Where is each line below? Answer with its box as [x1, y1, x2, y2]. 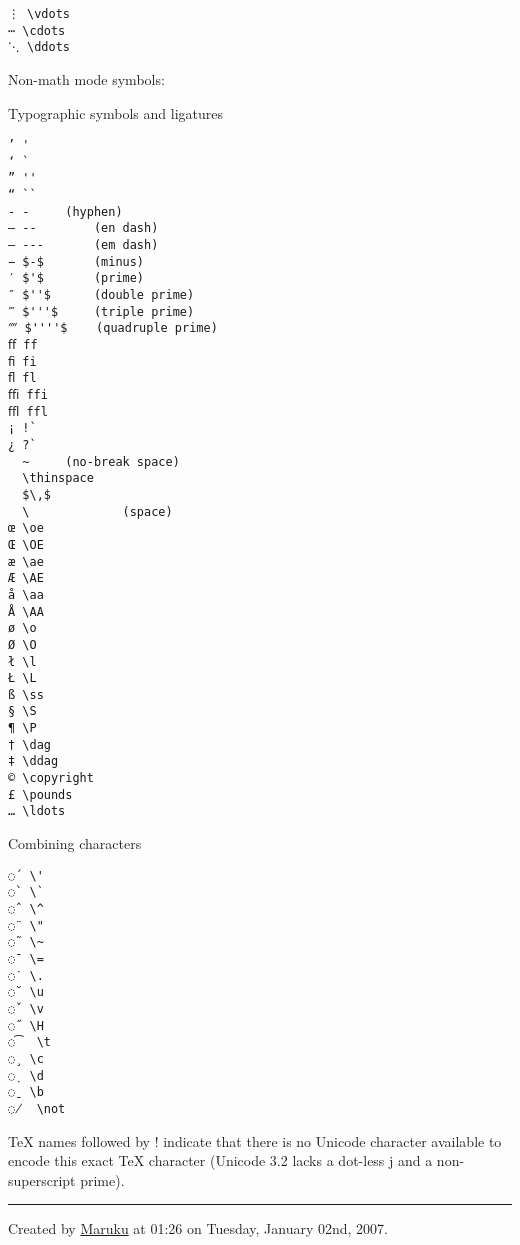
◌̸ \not [8, 1101, 66, 1116]
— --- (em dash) [8, 238, 159, 253]
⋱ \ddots [8, 40, 71, 55]
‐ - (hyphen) [8, 204, 123, 219]
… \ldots [8, 804, 66, 819]
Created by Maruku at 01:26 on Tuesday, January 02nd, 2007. [8, 1218, 389, 1239]
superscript [8, 1169, 76, 1190]
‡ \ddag [8, 754, 59, 769]
